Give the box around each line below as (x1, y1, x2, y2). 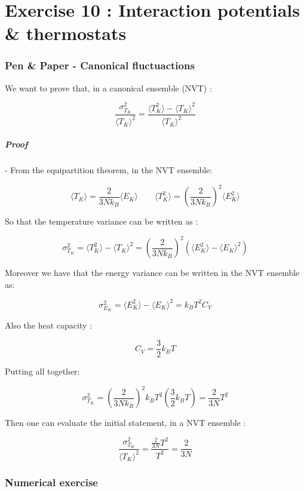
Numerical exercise (5, 474, 98, 489)
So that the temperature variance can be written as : (5, 215, 198, 228)
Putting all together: (5, 365, 80, 378)
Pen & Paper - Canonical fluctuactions (5, 58, 195, 73)
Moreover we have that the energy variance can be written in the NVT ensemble (5, 266, 300, 279)
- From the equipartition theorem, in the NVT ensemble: (5, 163, 213, 176)
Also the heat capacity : (5, 319, 92, 332)
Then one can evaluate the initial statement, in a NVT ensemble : (5, 416, 246, 429)
